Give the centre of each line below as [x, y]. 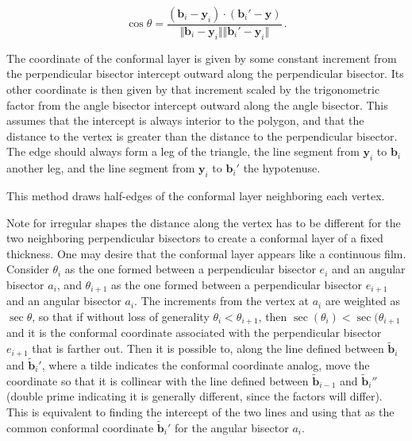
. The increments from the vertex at [221, 301]
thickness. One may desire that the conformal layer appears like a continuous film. [206, 253]
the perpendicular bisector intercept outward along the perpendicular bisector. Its [205, 73]
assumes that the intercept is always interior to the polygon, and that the [185, 120]
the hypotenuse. [282, 168]
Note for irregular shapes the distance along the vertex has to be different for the [204, 222]
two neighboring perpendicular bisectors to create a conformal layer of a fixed [195, 238]
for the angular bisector [232, 427]
